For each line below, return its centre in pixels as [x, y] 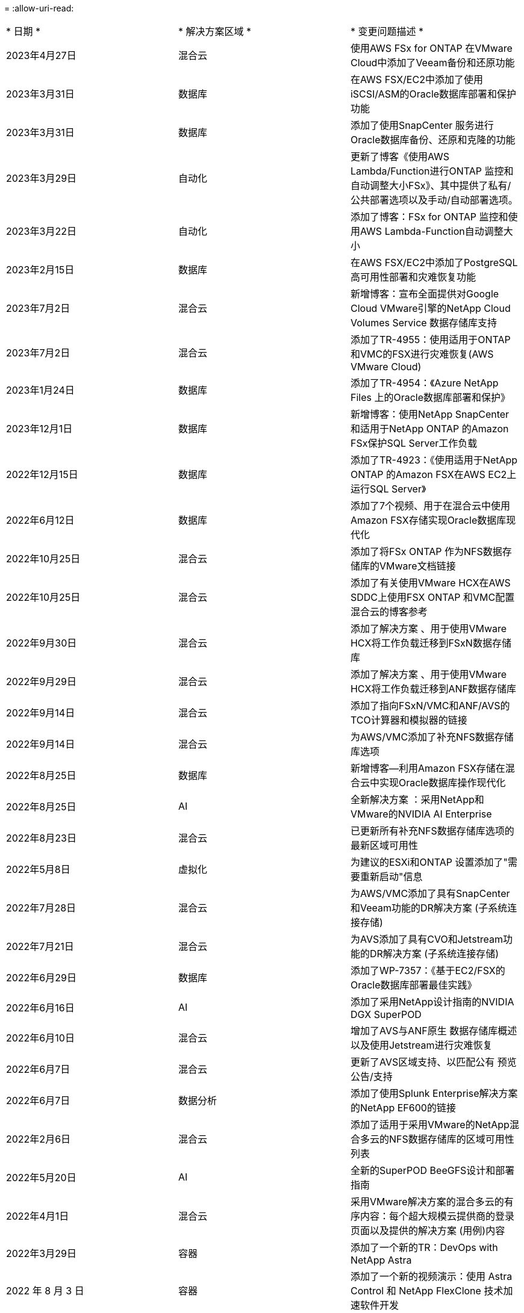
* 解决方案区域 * [215, 31]
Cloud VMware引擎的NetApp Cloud [430, 308]
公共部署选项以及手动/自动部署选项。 [434, 200]
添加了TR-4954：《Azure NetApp [424, 383]
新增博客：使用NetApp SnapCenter [430, 414]
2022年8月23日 [41, 838]
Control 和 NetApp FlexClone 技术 [427, 1291]
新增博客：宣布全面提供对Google [425, 294]
